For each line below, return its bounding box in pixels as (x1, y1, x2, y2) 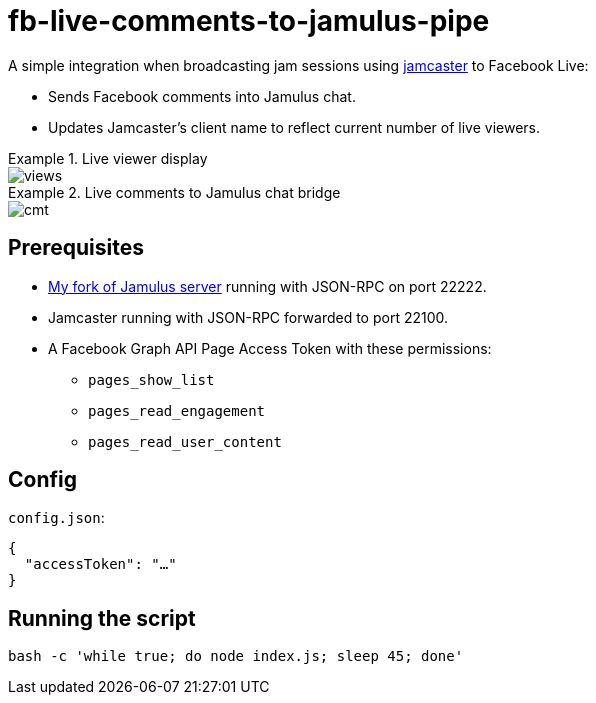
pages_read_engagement (88, 402, 266, 419)
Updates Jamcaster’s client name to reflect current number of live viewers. (48, 118, 541, 136)
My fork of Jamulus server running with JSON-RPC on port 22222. (48, 277, 487, 295)
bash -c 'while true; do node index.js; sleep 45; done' (8, 648, 464, 665)
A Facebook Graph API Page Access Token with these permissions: (48, 339, 492, 357)
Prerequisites (8, 235, 144, 261)
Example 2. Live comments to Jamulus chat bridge (8, 183, 341, 201)
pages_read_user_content (88, 433, 282, 450)
